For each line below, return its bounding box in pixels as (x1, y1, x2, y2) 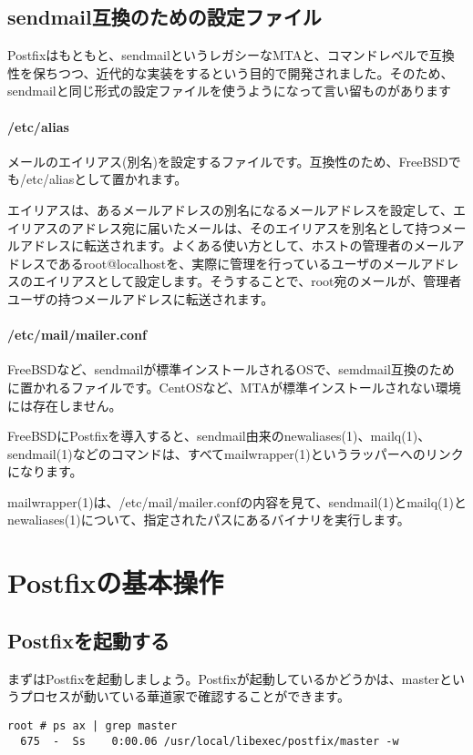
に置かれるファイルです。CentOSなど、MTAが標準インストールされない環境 (7, 377, 461, 396)
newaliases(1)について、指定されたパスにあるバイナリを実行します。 (7, 510, 410, 529)
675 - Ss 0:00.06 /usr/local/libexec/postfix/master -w (20, 734, 399, 748)
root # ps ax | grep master (7, 719, 178, 732)
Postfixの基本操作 (7, 564, 224, 601)
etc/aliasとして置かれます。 (26, 169, 188, 189)
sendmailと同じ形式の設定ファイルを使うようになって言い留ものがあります (7, 81, 452, 100)
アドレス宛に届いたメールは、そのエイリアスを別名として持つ (70, 218, 441, 237)
